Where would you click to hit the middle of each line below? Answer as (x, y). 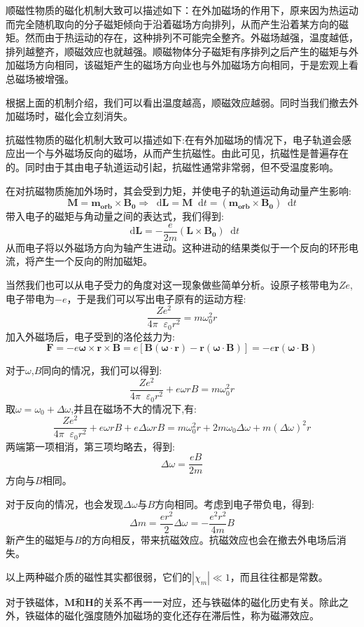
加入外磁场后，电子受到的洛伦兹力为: (90, 336)
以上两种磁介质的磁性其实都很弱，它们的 (99, 576)
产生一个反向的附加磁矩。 (93, 261)
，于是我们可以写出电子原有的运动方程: (156, 298)
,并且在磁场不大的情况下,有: (134, 408)
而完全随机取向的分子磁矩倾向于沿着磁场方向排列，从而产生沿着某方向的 (172, 23)
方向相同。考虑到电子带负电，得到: (234, 503)
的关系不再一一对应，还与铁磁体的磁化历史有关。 (206, 601)
